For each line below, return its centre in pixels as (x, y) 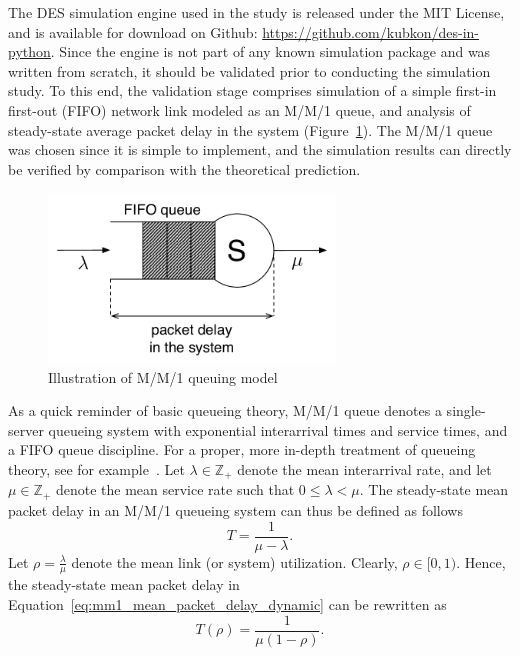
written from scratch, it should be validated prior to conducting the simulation (249, 70)
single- (466, 410)
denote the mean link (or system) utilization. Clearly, (234, 561)
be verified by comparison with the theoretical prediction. (184, 168)
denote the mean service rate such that (175, 489)
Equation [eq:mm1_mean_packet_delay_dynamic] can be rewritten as (227, 604)
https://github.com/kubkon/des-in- (371, 31)
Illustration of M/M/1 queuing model (163, 376)
